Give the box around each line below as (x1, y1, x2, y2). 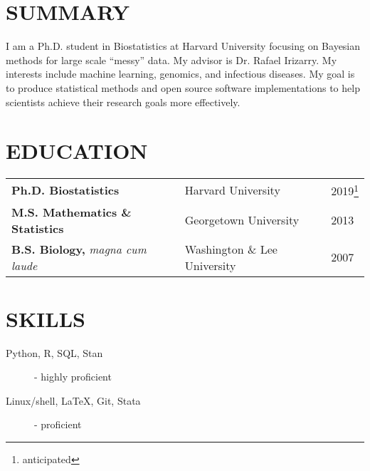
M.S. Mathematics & (11, 203, 132, 220)
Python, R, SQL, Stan (6, 345, 103, 360)
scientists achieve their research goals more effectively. (6, 94, 240, 109)
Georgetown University (184, 212, 300, 229)
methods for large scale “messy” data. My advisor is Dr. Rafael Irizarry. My (6, 52, 337, 67)
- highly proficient (34, 369, 112, 384)
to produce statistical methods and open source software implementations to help (6, 80, 360, 95)
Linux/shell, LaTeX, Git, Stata (6, 393, 141, 408)
